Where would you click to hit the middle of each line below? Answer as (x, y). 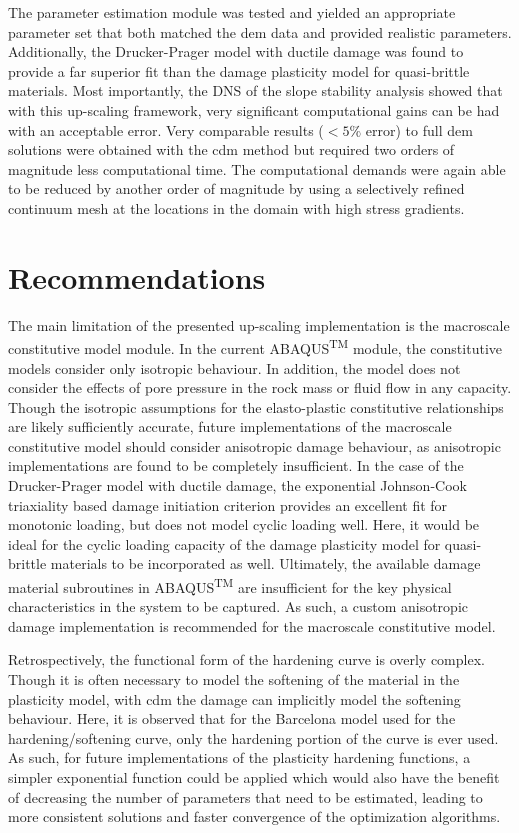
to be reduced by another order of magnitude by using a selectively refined (236, 188)
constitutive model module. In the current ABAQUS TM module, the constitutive (255, 346)
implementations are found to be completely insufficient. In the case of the (236, 465)
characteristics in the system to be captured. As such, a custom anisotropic (238, 606)
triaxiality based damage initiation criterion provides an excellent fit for (228, 504)
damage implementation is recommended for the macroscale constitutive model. (252, 625)
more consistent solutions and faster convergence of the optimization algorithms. (254, 816)
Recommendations (137, 276)
